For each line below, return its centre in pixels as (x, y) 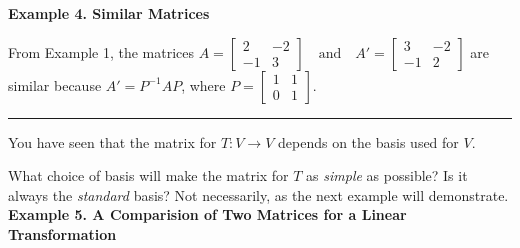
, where (203, 84)
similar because (55, 84)
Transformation (62, 233)
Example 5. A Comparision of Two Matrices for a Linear (207, 214)
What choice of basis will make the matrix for (148, 175)
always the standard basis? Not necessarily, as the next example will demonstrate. (258, 194)
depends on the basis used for (368, 141)
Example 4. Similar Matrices (109, 13)
